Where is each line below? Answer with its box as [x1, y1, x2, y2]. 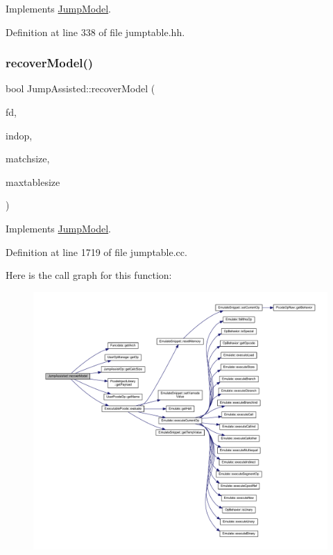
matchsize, [6, 151, 50, 166]
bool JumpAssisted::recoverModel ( [6, 81, 155, 96]
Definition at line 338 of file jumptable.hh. [6, 24, 185, 39]
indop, [6, 128, 33, 142]
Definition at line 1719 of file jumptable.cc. [6, 244, 187, 259]
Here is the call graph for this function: [6, 268, 172, 282]
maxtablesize [6, 174, 60, 189]
